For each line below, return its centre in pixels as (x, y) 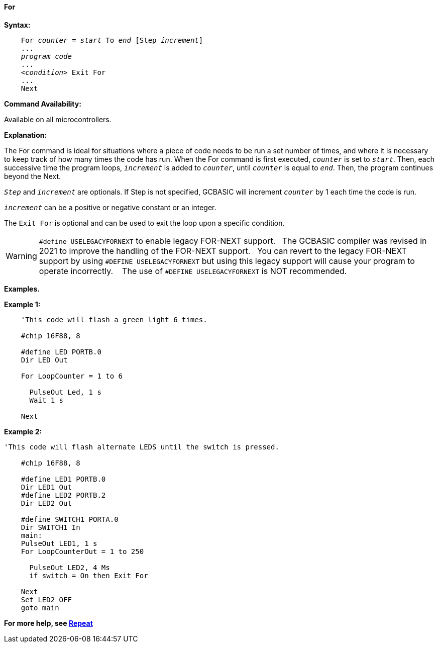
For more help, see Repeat (48, 623)
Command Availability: (43, 104)
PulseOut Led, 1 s (65, 392)
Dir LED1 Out (46, 487)
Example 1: (22, 304)
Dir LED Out (44, 360)
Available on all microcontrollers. (58, 119)
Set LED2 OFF (46, 599)
